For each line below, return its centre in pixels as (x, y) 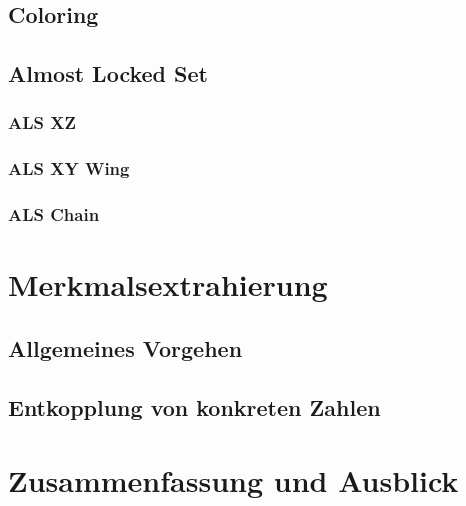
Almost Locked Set (108, 73)
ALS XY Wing (69, 168)
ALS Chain (54, 214)
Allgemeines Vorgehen (125, 347)
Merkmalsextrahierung (168, 284)
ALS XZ (42, 122)
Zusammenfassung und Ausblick (233, 480)
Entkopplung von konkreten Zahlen (194, 406)
